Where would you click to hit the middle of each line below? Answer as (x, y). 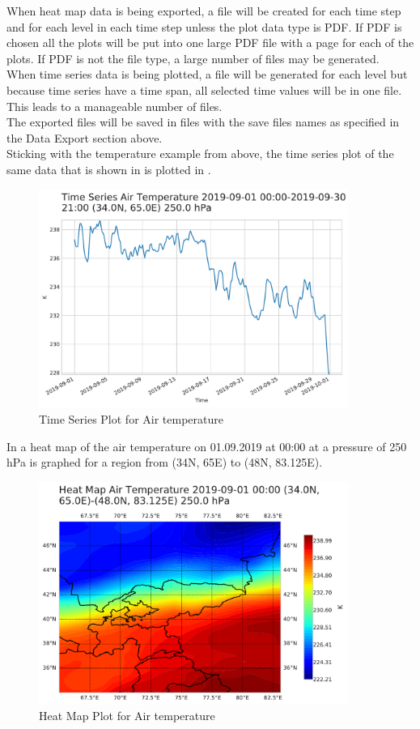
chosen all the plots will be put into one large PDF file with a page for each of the (210, 43)
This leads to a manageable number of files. (115, 106)
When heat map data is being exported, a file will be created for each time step (204, 11)
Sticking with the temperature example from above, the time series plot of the (200, 153)
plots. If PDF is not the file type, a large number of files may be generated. (193, 58)
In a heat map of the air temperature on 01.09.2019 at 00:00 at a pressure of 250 (207, 446)
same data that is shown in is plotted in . (109, 169)
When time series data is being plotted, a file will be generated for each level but (207, 74)
